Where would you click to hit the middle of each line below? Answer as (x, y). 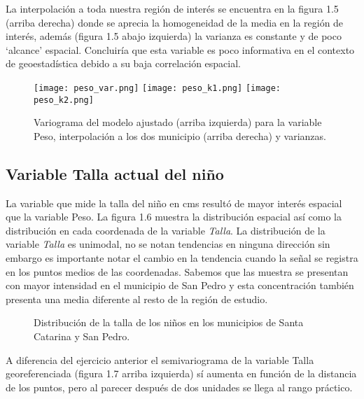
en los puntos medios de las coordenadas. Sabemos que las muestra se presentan (177, 271)
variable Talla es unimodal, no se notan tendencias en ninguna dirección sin (168, 244)
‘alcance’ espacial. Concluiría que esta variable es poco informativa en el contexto (180, 49)
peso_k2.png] (64, 100)
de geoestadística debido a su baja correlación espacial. (123, 63)
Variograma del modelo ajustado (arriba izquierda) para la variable (178, 122)
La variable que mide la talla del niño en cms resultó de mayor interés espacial (174, 203)
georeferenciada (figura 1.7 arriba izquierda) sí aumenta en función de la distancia (181, 373)
